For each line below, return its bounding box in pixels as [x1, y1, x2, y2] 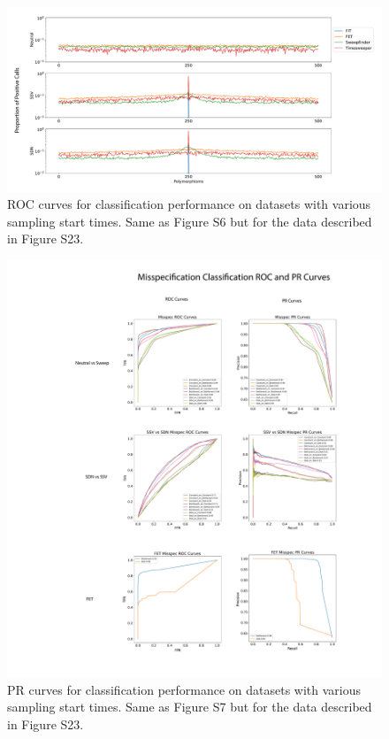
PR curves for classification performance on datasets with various [7, 680, 362, 698]
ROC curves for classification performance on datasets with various [7, 195, 371, 213]
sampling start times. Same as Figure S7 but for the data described [7, 697, 372, 716]
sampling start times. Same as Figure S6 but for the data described [7, 212, 372, 230]
